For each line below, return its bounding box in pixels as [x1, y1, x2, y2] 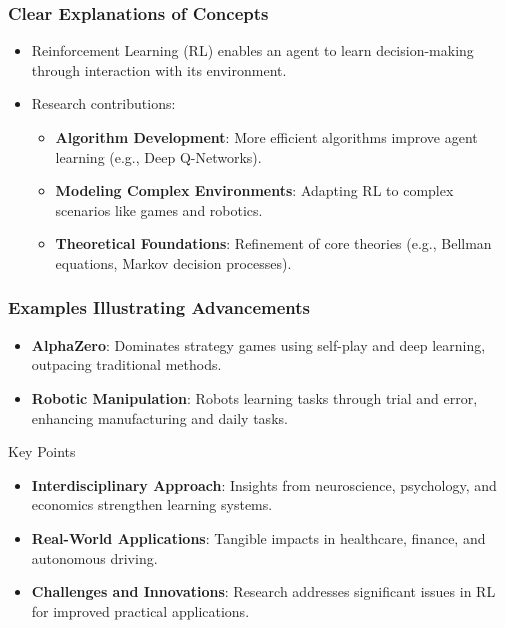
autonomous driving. [31, 547, 158, 568]
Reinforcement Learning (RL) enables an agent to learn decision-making [31, 40, 474, 61]
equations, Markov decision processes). [55, 252, 292, 273]
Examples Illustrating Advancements [8, 295, 310, 320]
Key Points [8, 441, 76, 462]
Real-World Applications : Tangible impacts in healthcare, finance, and [31, 527, 486, 548]
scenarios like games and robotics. [55, 199, 263, 220]
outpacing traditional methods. [31, 354, 222, 375]
